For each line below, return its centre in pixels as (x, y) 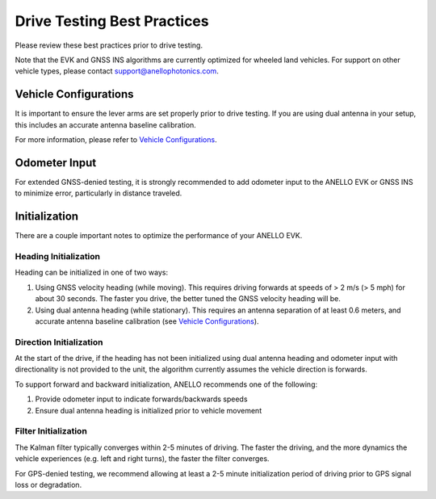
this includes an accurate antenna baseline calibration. (106, 124)
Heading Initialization (58, 256)
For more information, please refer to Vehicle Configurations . (116, 140)
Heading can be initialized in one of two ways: (92, 273)
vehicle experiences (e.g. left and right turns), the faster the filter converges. (142, 459)
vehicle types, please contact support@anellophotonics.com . (117, 71)
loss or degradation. (48, 484)
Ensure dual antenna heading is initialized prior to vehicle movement (149, 410)
